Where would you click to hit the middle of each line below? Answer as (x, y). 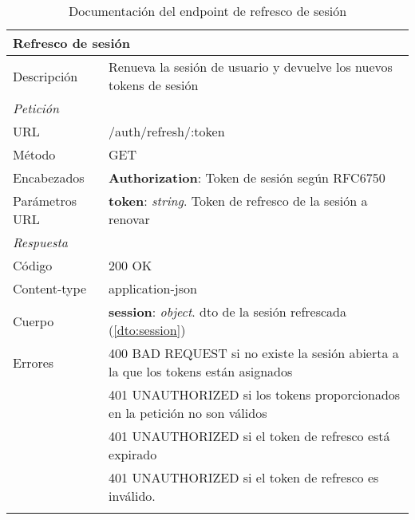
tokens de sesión (154, 85)
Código (33, 265)
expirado (133, 454)
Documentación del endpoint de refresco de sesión (207, 11)
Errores (34, 362)
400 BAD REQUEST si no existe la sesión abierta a (254, 353)
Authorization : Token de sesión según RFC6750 (247, 177)
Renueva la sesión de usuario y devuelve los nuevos (251, 67)
